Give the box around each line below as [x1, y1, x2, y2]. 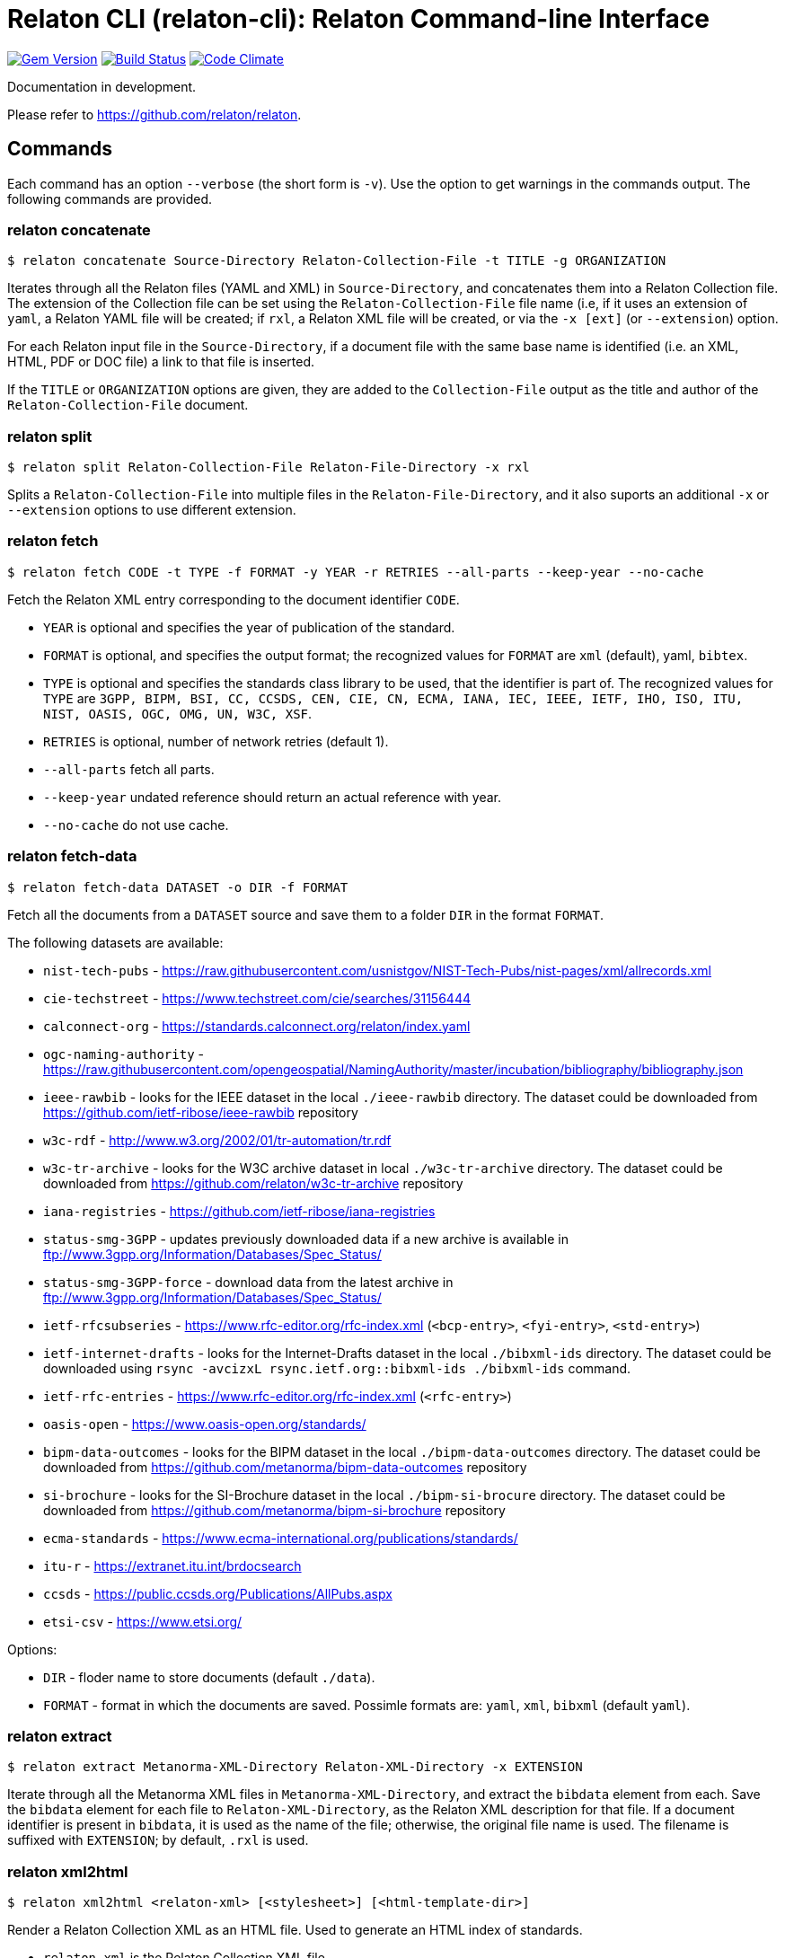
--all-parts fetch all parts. [43, 761, 215, 777]
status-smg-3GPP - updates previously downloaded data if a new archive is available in [43, 1230, 569, 1247]
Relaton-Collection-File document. [7, 397, 249, 413]
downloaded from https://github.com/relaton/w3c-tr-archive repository [43, 1175, 463, 1191]
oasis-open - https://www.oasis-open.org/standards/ [43, 1416, 366, 1432]
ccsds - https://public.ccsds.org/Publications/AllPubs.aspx [43, 1585, 392, 1601]
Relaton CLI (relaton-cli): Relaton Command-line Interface [7, 4, 710, 34]
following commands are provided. [7, 190, 213, 207]
